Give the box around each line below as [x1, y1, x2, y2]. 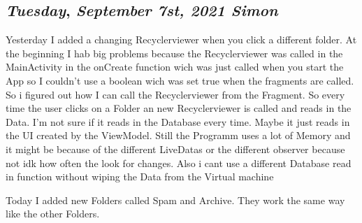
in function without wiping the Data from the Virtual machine [6, 169, 274, 184]
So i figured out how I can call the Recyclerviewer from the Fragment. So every [6, 87, 345, 101]
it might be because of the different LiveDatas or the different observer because [6, 141, 345, 156]
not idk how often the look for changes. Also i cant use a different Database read [6, 155, 352, 170]
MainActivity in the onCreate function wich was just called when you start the [6, 59, 344, 74]
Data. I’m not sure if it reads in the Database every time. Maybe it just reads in [6, 114, 350, 129]
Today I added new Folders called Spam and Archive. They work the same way [6, 192, 345, 207]
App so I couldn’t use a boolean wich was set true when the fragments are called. [6, 73, 354, 87]
